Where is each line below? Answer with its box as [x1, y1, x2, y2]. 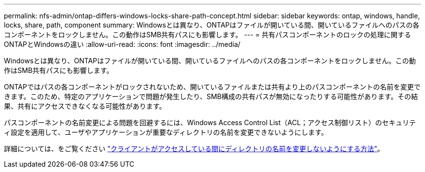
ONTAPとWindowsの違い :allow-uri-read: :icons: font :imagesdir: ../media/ [4, 40, 241, 48]
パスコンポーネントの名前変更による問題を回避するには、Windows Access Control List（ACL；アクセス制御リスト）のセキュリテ [4, 118, 416, 127]
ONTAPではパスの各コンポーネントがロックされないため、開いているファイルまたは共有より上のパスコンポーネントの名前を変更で [4, 83, 421, 91]
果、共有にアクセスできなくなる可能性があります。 [4, 102, 166, 110]
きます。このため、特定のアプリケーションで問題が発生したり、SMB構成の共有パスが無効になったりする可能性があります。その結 [4, 92, 418, 100]
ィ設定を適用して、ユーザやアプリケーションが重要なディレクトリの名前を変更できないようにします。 [4, 128, 328, 136]
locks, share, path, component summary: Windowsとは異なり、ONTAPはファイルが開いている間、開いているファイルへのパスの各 [4, 21, 420, 29]
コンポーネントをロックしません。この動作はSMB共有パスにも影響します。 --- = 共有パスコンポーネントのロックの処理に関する [4, 30, 411, 39]
